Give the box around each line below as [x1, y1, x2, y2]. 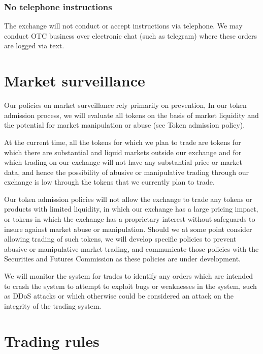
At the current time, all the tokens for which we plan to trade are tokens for [4, 136, 241, 147]
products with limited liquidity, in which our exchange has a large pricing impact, [4, 203, 258, 214]
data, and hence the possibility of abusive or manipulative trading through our [4, 166, 249, 177]
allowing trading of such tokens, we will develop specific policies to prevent [4, 233, 237, 244]
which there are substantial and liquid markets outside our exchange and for [4, 146, 242, 157]
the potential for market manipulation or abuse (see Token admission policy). [4, 120, 245, 130]
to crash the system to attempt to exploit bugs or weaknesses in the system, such [4, 280, 257, 291]
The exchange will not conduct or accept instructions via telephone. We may [4, 20, 243, 31]
